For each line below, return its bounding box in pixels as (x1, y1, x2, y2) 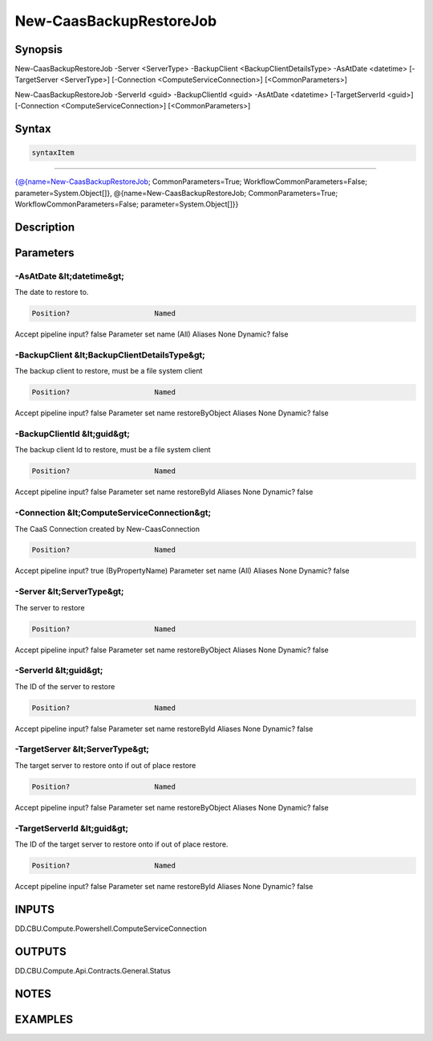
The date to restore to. (14, 288, 89, 297)
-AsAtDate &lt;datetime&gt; (14, 270, 124, 281)
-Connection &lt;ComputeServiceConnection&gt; (14, 507, 212, 518)
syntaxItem (31, 149, 75, 157)
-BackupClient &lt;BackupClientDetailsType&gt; (14, 349, 206, 361)
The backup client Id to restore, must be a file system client (14, 445, 212, 455)
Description (14, 220, 75, 234)
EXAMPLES (14, 1012, 74, 1026)
